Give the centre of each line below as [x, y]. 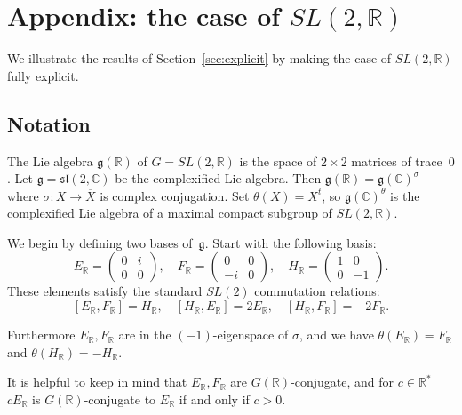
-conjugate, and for [343, 382]
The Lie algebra [50, 160]
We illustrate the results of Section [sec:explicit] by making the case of [199, 58]
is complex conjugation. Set [175, 195]
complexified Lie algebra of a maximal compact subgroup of [170, 213]
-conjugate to [120, 399]
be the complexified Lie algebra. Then [218, 178]
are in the [145, 335]
